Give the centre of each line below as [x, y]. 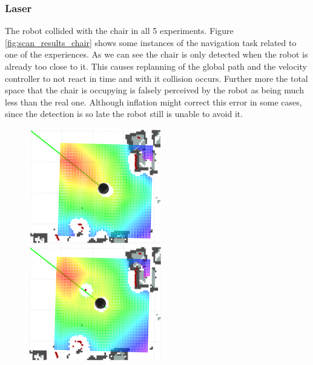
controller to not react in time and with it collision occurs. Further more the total [156, 78]
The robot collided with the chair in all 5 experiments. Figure [119, 31]
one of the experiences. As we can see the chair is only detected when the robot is [156, 54]
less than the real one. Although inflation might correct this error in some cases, [153, 102]
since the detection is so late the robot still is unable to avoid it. [124, 114]
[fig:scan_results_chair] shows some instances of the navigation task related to [151, 42]
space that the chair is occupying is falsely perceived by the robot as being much [154, 90]
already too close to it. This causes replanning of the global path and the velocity [156, 66]
